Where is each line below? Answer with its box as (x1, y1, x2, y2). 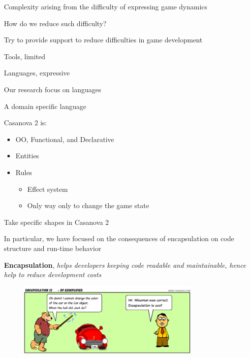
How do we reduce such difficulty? (4, 18, 107, 28)
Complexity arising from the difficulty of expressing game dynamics (4, 1, 208, 11)
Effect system (27, 183, 68, 194)
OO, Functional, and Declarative (15, 134, 114, 144)
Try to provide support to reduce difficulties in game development (4, 35, 203, 45)
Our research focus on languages (4, 84, 101, 94)
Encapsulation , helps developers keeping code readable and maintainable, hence (4, 259, 246, 270)
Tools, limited (4, 51, 46, 61)
